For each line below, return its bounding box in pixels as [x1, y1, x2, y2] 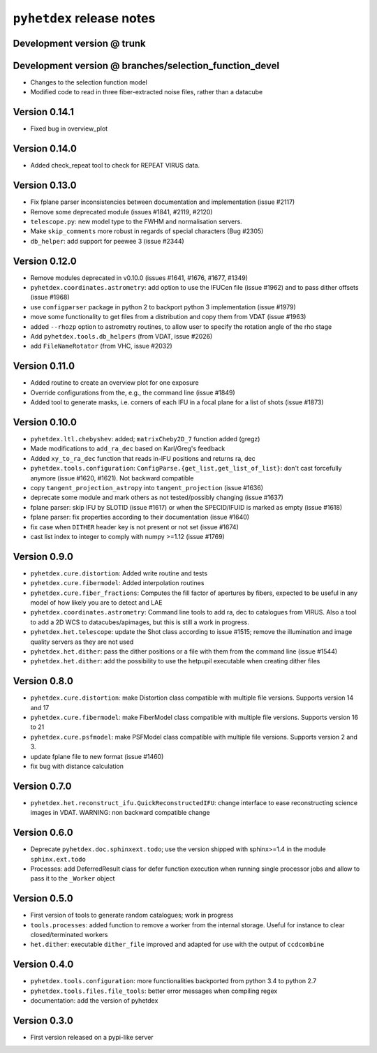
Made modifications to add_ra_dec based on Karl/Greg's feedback [30, 444, 226, 453]
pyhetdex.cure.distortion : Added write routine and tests [30, 569, 208, 577]
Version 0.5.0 [13, 892, 73, 904]
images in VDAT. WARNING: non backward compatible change [30, 809, 210, 817]
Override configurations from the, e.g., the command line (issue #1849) [30, 388, 235, 397]
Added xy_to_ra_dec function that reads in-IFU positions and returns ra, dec [30, 454, 256, 462]
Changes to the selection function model [30, 78, 148, 87]
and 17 [30, 703, 50, 712]
